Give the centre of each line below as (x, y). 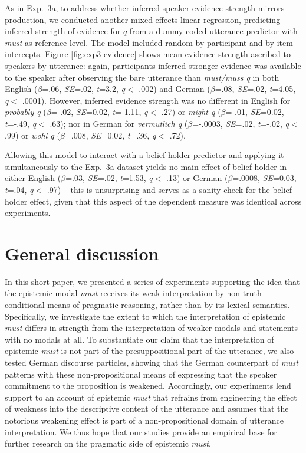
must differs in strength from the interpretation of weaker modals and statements (152, 328)
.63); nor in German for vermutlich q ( (119, 123)
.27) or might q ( (191, 112)
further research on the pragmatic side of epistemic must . (108, 443)
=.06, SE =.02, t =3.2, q (83, 89)
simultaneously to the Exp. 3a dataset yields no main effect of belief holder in (146, 166)
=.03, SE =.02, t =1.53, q (109, 178)
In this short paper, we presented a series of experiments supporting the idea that (152, 281)
